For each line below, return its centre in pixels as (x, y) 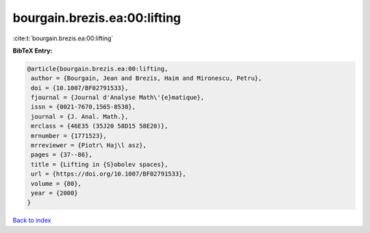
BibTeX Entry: (33, 51)
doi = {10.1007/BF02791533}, (80, 88)
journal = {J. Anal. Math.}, (80, 116)
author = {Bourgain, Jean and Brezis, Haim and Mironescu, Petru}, (147, 78)
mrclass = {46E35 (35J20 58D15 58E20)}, (100, 126)
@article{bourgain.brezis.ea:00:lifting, (98, 69)
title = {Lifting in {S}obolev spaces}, (100, 164)
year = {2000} (54, 193)
